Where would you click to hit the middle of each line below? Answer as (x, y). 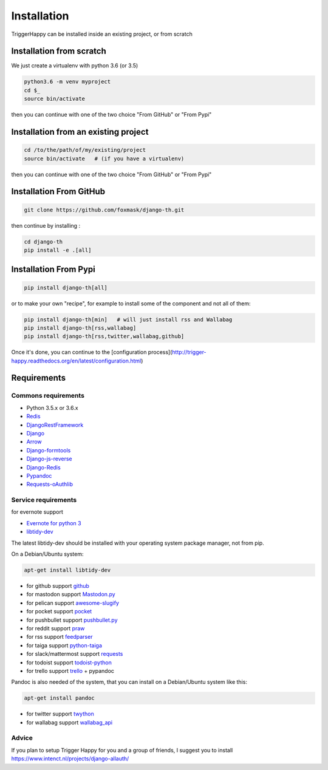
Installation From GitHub (58, 192)
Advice (22, 738)
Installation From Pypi (53, 269)
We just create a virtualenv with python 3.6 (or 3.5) (75, 66)
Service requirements (44, 500)
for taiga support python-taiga (64, 645)
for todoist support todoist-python (69, 663)
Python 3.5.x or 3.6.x (52, 407)
